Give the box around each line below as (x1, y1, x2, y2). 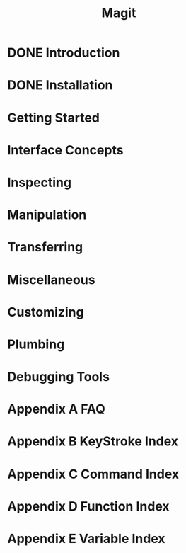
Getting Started (7, 110, 100, 125)
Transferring (7, 239, 83, 256)
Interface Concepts (7, 142, 124, 158)
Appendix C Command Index (7, 466, 180, 482)
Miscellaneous (7, 271, 95, 287)
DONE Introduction (7, 45, 120, 61)
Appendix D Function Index (7, 498, 170, 514)
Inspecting (7, 174, 72, 190)
